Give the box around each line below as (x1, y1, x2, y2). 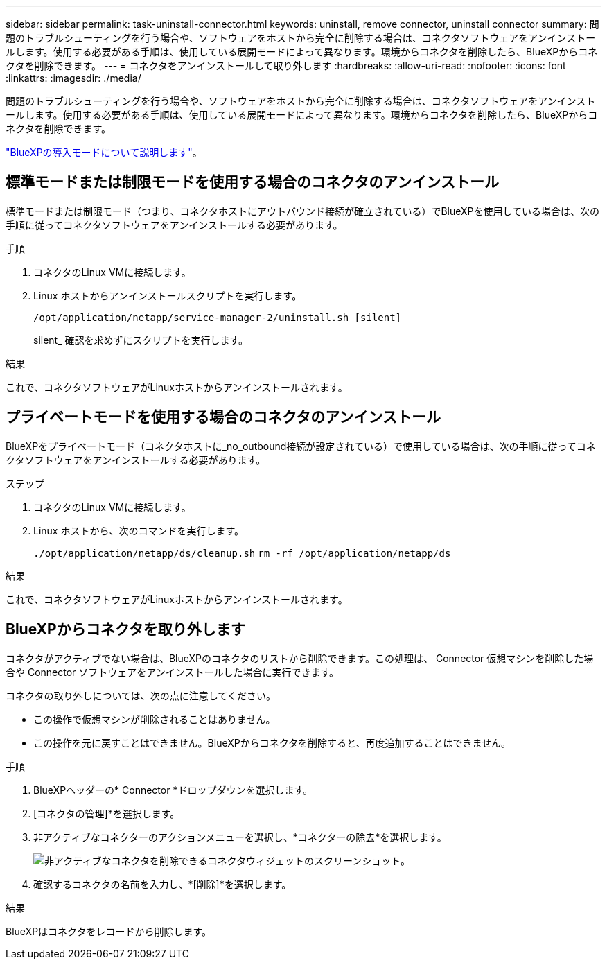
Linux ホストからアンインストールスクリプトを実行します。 (33, 289, 302, 302)
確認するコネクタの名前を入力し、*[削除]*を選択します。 (33, 878, 292, 890)
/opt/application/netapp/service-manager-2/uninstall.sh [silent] (33, 311, 402, 323)
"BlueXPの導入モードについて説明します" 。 (6, 146, 202, 158)
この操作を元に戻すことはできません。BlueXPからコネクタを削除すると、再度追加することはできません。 (33, 736, 511, 749)
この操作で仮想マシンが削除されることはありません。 (33, 713, 276, 725)
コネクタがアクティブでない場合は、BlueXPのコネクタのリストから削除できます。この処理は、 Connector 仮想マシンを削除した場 (6, 652, 594, 664)
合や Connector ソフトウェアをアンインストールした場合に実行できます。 (6, 666, 340, 678)
